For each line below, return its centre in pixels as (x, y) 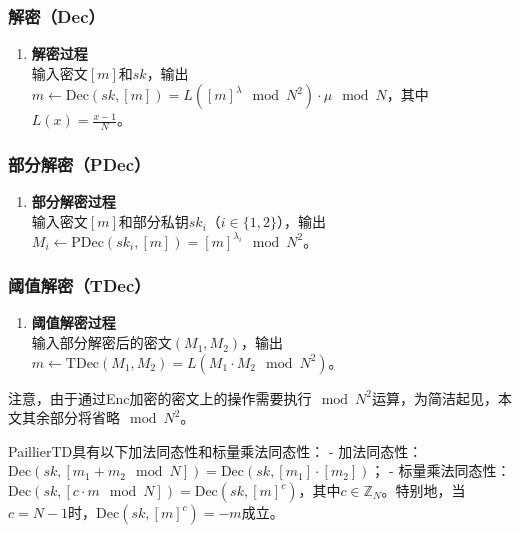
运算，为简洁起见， (434, 397)
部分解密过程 (73, 201)
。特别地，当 (423, 490)
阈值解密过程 (73, 322)
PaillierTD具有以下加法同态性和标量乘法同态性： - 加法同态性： (215, 450)
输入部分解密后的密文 (101, 342)
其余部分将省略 (70, 417)
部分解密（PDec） (79, 164)
